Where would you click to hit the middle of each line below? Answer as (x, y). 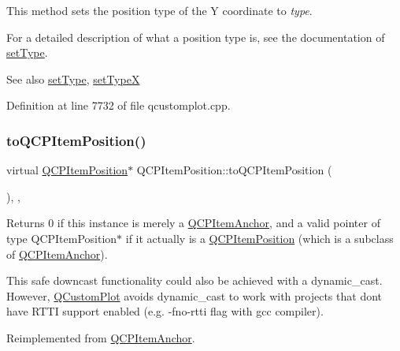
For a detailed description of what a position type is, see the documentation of (196, 37)
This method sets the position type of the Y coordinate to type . (159, 10)
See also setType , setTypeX (73, 78)
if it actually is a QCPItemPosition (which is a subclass (259, 238)
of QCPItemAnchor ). (57, 254)
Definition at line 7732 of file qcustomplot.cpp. (119, 105)
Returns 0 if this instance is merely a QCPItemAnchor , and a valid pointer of (193, 223)
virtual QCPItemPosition (67, 170)
